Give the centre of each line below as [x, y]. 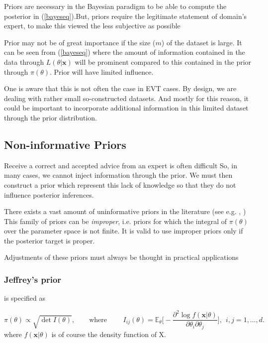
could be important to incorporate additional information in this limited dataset [126, 108]
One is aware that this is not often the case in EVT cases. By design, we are [120, 88]
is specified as [25, 298]
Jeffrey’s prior [33, 279]
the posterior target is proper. [49, 240]
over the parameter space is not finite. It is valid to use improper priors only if [124, 231]
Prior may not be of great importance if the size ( [80, 42]
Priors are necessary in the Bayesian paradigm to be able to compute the [115, 6]
